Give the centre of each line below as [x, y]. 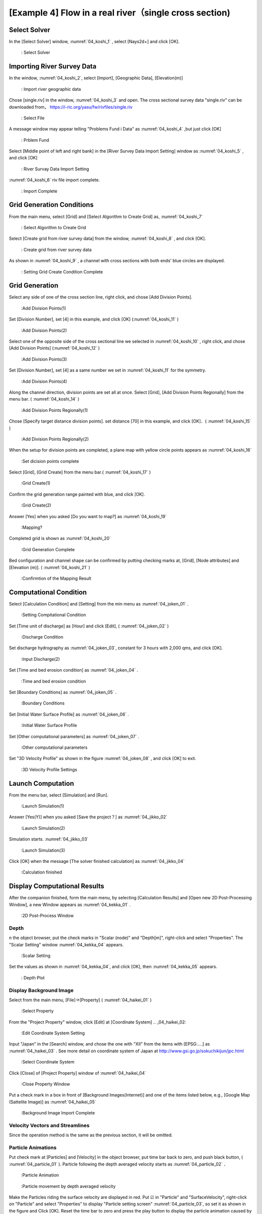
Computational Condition [48, 592]
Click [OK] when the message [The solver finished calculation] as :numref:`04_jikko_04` [97, 861]
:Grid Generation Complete [48, 549]
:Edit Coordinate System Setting [53, 1033]
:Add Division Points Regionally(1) [55, 410]
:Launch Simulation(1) [43, 806]
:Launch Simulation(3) [43, 850]
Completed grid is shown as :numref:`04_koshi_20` [60, 539]
